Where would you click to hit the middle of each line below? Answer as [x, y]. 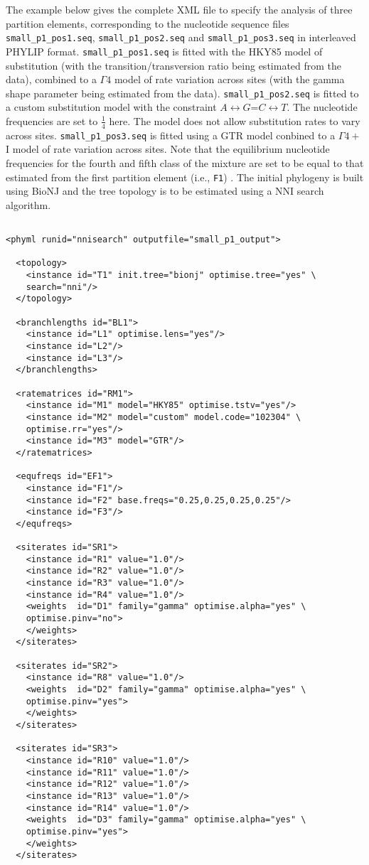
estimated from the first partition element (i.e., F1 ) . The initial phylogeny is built [185, 177]
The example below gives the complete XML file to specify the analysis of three [179, 9]
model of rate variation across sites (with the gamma [229, 79]
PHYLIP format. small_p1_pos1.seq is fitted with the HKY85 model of [164, 51]
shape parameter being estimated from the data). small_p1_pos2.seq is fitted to [182, 93]
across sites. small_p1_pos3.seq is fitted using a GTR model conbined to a [171, 135]
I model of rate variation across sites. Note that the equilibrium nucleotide [168, 149]
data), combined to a [51, 79]
